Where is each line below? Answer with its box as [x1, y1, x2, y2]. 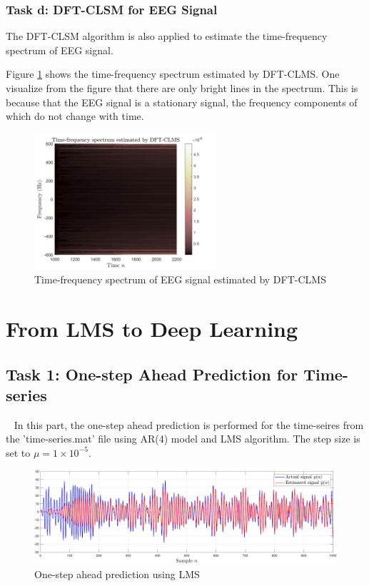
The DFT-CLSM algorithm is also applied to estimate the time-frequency [6, 29, 328, 44]
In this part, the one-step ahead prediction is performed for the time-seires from [14, 417, 364, 432]
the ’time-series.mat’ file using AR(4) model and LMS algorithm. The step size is [6, 431, 360, 446]
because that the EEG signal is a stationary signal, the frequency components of [6, 94, 358, 109]
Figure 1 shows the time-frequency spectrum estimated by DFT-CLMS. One [6, 66, 340, 81]
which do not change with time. [6, 108, 144, 123]
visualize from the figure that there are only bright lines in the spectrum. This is [6, 81, 358, 95]
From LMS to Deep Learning [6, 313, 298, 343]
